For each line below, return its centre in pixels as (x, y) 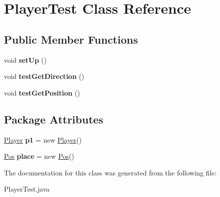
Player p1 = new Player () (43, 139)
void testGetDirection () (44, 76)
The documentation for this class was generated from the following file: (110, 172)
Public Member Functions (71, 39)
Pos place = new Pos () (39, 156)
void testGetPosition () (42, 92)
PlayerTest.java (27, 189)
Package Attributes (54, 119)
